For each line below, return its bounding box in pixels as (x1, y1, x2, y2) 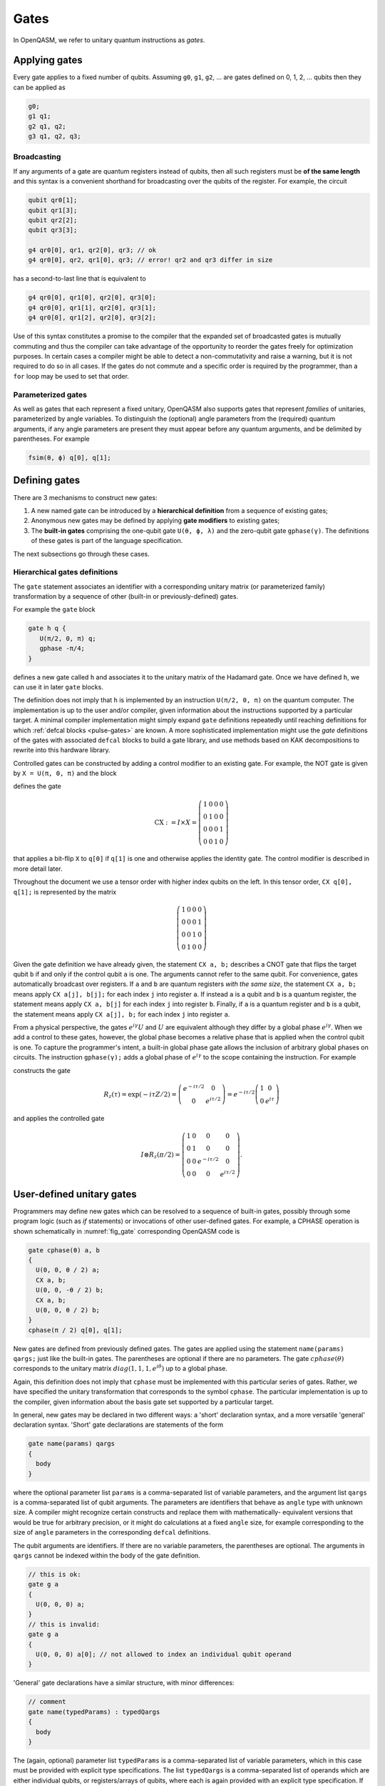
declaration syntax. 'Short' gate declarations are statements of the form (13, 1420, 224, 1429)
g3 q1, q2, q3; (28, 132, 81, 140)
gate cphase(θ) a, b (28, 1246, 100, 1254)
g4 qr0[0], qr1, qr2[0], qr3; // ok (28, 246, 157, 254)
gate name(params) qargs (28, 1440, 115, 1448)
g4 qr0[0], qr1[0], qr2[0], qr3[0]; (28, 294, 157, 301)
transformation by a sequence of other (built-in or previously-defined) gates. (13, 592, 239, 601)
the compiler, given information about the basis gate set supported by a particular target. (13, 1397, 274, 1406)
